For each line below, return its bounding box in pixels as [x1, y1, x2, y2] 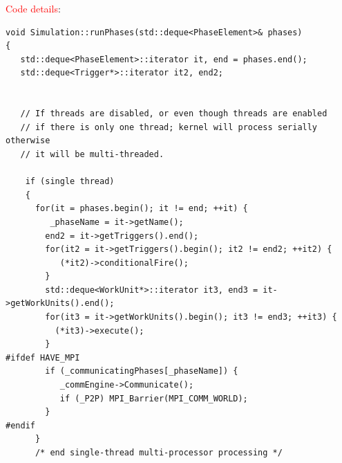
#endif [6, 420, 35, 430]
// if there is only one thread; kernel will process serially [20, 122, 318, 132]
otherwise [6, 136, 50, 146]
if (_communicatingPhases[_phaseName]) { [45, 366, 238, 376]
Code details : [6, 1, 61, 15]
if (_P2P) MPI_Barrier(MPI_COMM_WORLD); [59, 393, 248, 403]
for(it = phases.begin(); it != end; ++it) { [35, 203, 248, 214]
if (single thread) [25, 176, 115, 187]
